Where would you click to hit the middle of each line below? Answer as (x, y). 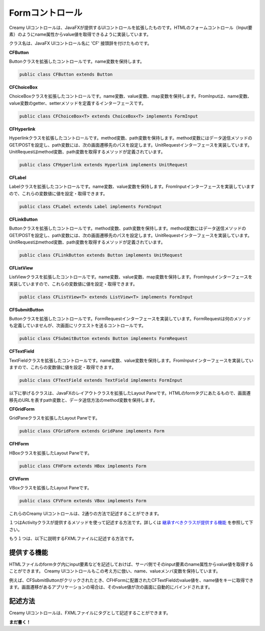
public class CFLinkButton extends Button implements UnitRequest (101, 255)
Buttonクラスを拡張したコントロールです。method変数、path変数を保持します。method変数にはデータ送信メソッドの (128, 228)
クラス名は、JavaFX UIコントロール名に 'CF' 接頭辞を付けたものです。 (80, 43)
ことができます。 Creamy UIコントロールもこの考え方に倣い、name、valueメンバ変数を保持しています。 (115, 571)
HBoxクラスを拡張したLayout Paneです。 (51, 453)
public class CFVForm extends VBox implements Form (83, 501)
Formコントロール (46, 13)
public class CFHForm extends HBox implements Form (83, 466)
